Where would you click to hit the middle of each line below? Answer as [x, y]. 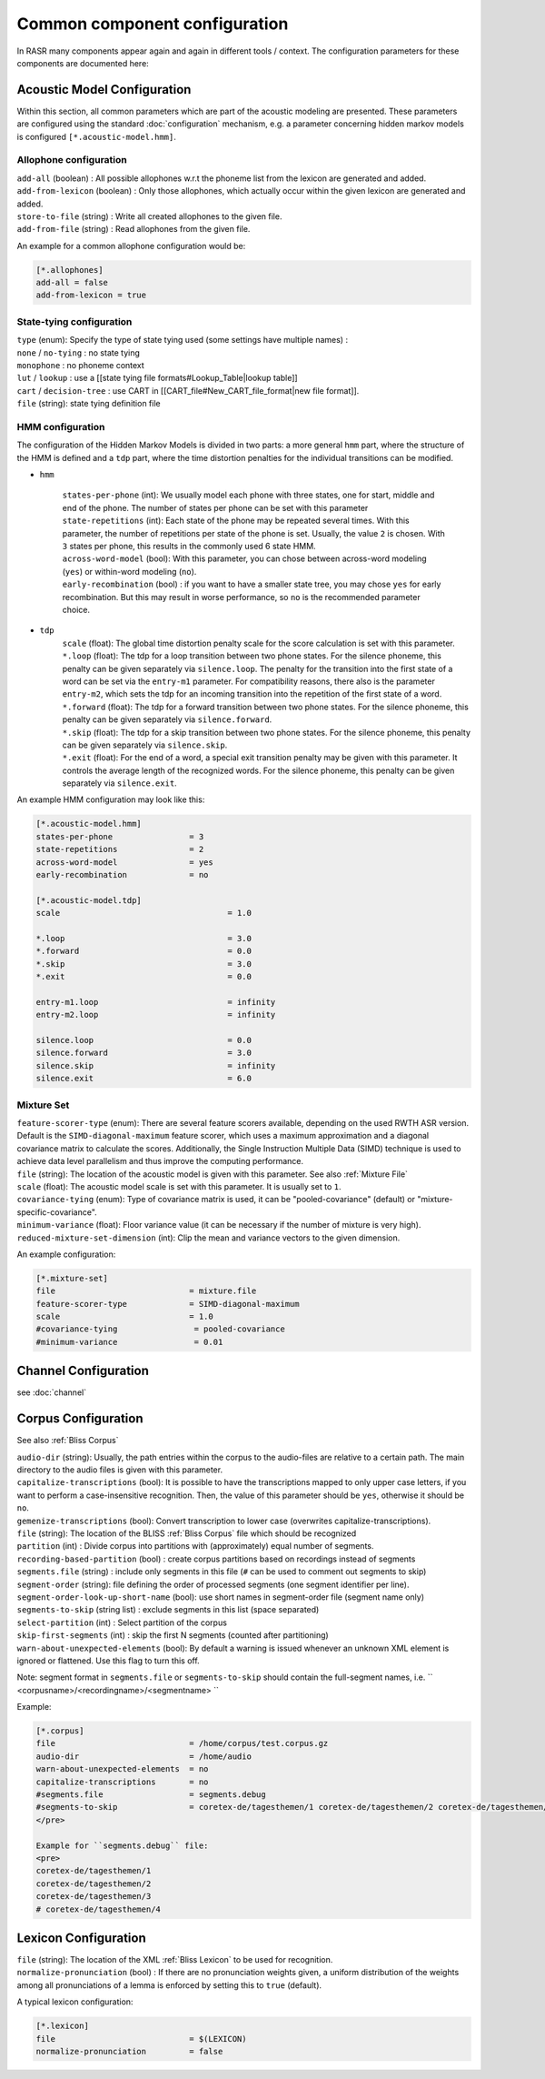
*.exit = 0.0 [144, 977]
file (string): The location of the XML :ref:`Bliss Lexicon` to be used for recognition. [175, 1960]
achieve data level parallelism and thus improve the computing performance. [160, 1161]
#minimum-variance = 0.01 [129, 1342]
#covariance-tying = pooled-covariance [160, 1329]
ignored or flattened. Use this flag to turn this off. [108, 1661]
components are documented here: [83, 63]
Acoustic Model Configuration [104, 90]
